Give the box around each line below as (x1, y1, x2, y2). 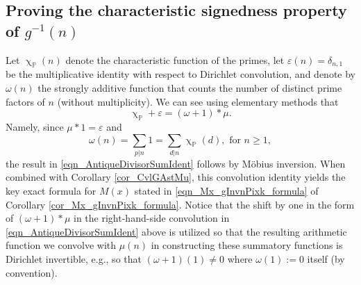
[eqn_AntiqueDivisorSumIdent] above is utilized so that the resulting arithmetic (6, 224, 347, 238)
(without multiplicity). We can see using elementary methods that (57, 94, 339, 108)
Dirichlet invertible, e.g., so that (6, 252, 142, 266)
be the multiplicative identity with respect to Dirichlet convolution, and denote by (6, 67, 355, 81)
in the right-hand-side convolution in (74, 211, 230, 225)
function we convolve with (6, 238, 117, 252)
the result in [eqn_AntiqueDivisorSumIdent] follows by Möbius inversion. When (6, 156, 346, 170)
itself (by (307, 252, 345, 266)
